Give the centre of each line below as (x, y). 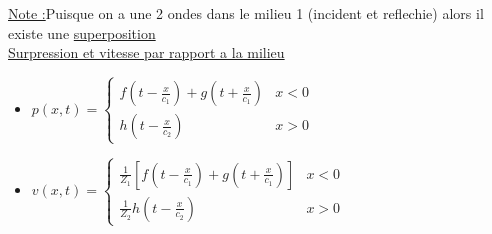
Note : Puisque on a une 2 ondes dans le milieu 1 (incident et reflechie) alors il (246, 13)
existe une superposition (82, 32)
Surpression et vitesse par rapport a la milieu (146, 52)
